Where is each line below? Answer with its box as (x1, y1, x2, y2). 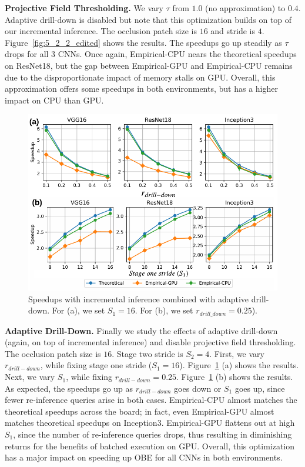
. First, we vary (209, 347, 264, 359)
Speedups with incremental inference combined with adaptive (28, 292, 249, 305)
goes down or (174, 382, 222, 394)
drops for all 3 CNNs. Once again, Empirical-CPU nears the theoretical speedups (5, 48, 297, 60)
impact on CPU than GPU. (5, 94, 104, 106)
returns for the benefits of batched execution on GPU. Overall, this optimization (5, 439, 295, 452)
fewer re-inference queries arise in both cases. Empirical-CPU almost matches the (5, 393, 297, 406)
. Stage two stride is (112, 347, 183, 359)
